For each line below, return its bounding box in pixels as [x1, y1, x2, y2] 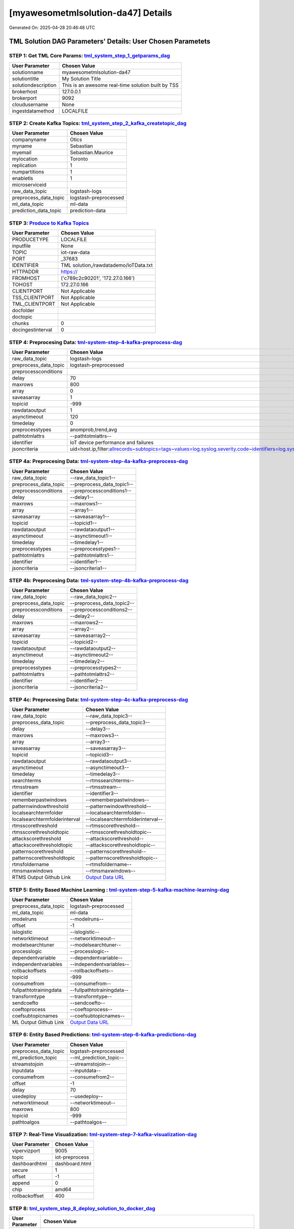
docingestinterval [12, 326, 52, 333]
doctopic [12, 314, 33, 321]
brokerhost [12, 88, 38, 95]
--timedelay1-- [70, 539, 104, 546]
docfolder [12, 307, 35, 314]
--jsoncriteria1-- [70, 564, 107, 571]
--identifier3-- [85, 790, 119, 797]
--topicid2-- [70, 639, 98, 645]
